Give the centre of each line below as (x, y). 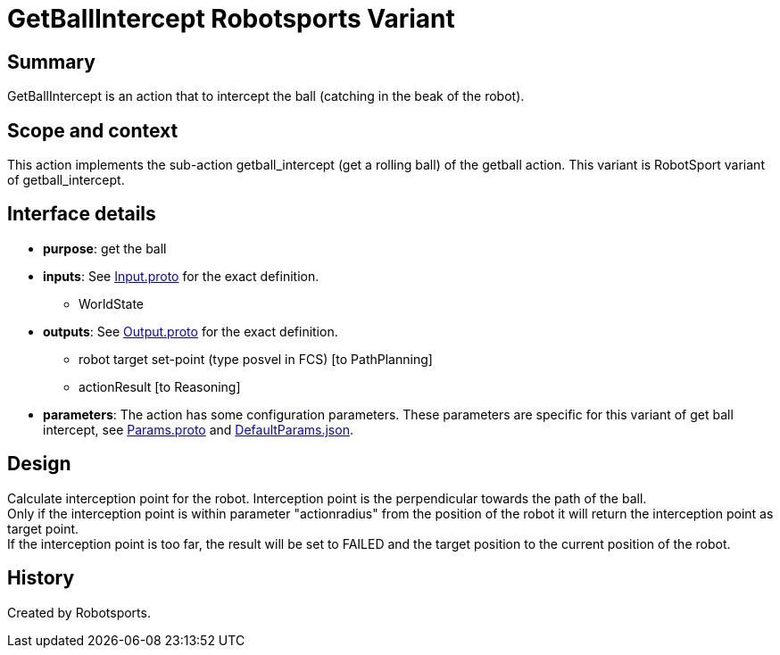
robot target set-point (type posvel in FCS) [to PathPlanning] (256, 359)
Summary (51, 62)
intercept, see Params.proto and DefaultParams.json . (198, 429)
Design (39, 464)
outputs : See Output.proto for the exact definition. (191, 331)
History (41, 578)
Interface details (82, 214)
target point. (43, 528)
